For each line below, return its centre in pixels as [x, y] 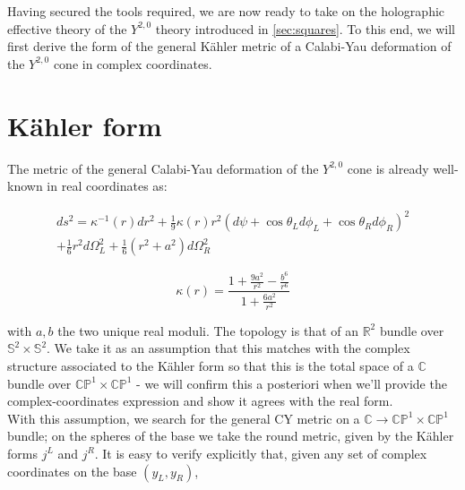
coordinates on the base [72, 471]
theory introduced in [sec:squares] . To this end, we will [305, 28]
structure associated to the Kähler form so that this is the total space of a [211, 366]
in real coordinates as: [107, 186]
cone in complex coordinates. [133, 63]
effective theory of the [67, 28]
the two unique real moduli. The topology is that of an [208, 330]
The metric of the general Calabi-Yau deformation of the [163, 168]
